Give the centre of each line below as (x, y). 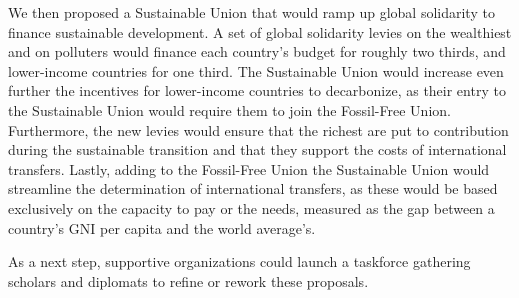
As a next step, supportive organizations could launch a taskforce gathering (239, 261)
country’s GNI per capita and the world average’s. (162, 227)
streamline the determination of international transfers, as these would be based (253, 188)
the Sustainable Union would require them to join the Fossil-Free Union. (229, 109)
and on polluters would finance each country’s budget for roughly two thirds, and (257, 51)
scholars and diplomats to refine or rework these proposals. (188, 280)
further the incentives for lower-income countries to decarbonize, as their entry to (257, 90)
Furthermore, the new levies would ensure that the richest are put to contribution (258, 129)
